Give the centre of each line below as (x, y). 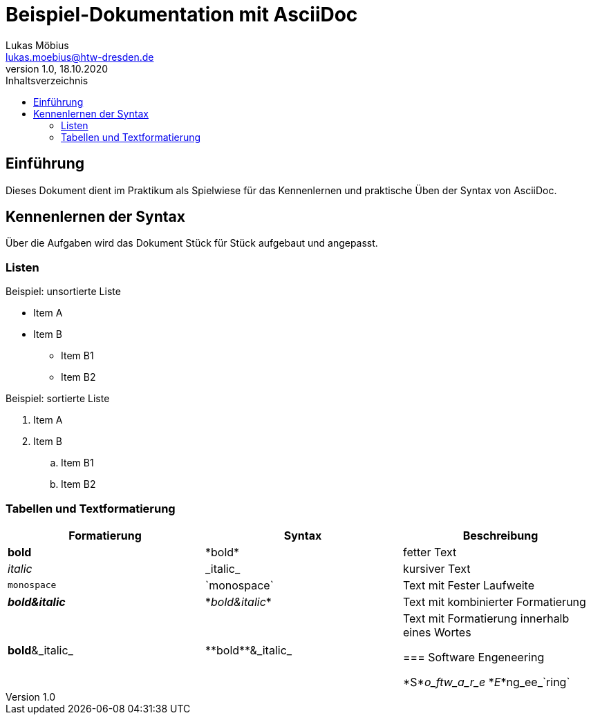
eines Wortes (437, 632)
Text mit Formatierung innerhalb (486, 618)
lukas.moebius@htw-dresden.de (80, 57)
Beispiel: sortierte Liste (58, 399)
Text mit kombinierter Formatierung (494, 601)
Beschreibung (500, 535)
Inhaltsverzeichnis (47, 80)
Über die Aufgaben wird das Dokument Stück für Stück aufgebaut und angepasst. (192, 243)
